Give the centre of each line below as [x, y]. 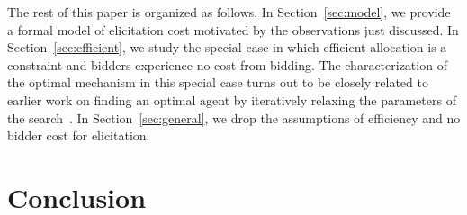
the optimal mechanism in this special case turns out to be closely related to [218, 82]
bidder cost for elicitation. [79, 135]
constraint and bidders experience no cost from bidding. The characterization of [227, 64]
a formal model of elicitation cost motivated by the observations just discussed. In [233, 29]
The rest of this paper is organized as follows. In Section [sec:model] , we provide [229, 12]
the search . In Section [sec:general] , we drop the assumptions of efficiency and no [234, 117]
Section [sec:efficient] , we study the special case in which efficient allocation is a [227, 47]
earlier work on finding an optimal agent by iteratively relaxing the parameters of [232, 99]
